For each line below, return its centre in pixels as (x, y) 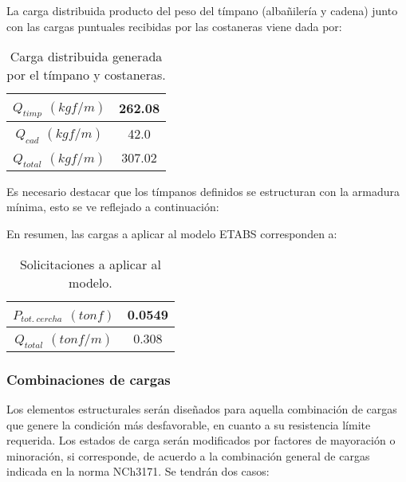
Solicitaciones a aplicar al (90, 264)
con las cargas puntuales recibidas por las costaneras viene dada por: (174, 26)
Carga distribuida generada (86, 57)
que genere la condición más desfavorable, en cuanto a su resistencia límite (189, 424)
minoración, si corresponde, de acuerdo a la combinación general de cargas (188, 455)
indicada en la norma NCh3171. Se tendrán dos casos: (138, 471)
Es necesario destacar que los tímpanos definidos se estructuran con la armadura (203, 191)
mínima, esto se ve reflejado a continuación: (113, 207)
